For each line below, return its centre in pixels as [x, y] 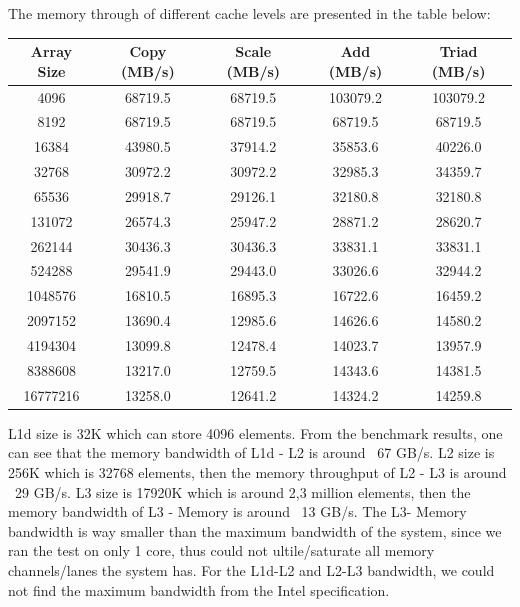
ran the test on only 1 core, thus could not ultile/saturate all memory [221, 550]
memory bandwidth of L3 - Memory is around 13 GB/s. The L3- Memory [237, 511]
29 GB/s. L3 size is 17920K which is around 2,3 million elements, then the [242, 491]
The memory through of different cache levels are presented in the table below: [249, 13]
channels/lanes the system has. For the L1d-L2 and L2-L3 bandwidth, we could [251, 569]
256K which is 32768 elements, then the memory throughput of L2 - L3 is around [257, 471]
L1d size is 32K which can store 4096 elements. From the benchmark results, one [255, 432]
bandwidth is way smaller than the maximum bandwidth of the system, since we [255, 530]
